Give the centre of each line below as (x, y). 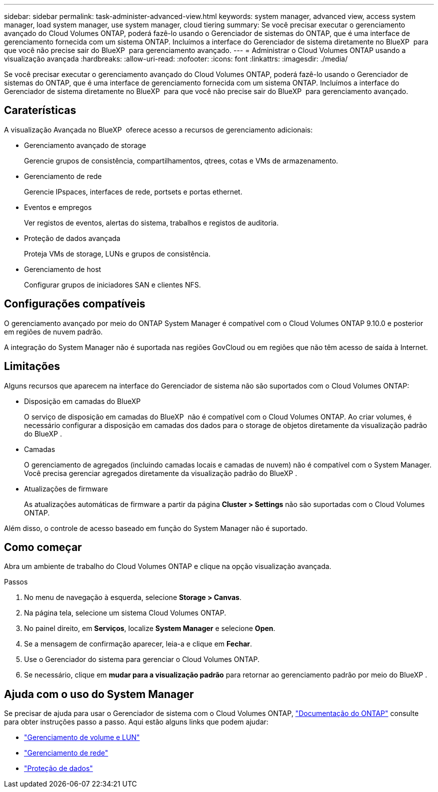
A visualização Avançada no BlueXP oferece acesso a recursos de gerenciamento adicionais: (158, 129)
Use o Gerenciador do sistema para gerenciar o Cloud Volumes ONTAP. (142, 659)
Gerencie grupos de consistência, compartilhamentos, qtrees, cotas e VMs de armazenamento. (181, 160)
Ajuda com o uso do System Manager (99, 694)
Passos (16, 582)
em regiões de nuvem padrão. (53, 331)
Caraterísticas (40, 110)
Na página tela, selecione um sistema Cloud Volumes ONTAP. (125, 613)
